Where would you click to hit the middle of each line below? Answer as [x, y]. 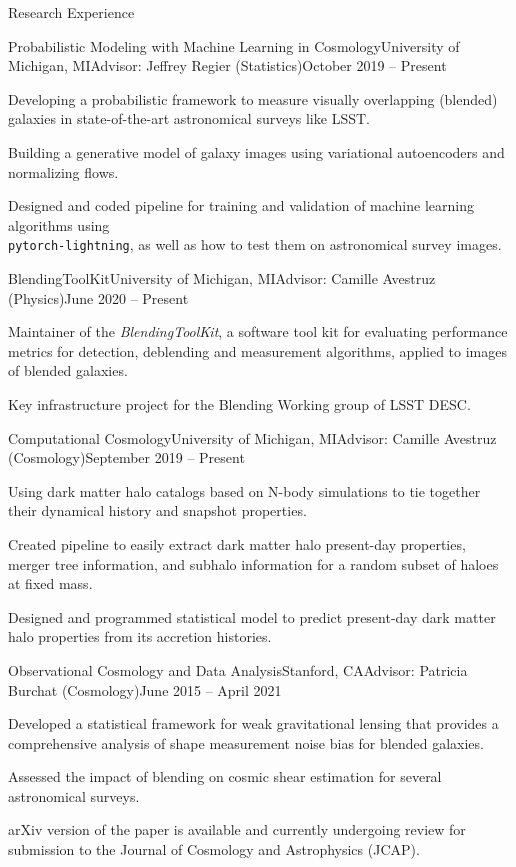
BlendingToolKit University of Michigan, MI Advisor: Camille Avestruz [222, 278]
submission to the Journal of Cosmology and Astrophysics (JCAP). [214, 849]
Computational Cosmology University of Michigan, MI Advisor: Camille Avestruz [252, 437]
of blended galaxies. [68, 370]
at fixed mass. [50, 583]
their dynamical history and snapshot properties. [157, 510]
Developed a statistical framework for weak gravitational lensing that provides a [253, 723]
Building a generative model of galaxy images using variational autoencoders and [256, 151]
